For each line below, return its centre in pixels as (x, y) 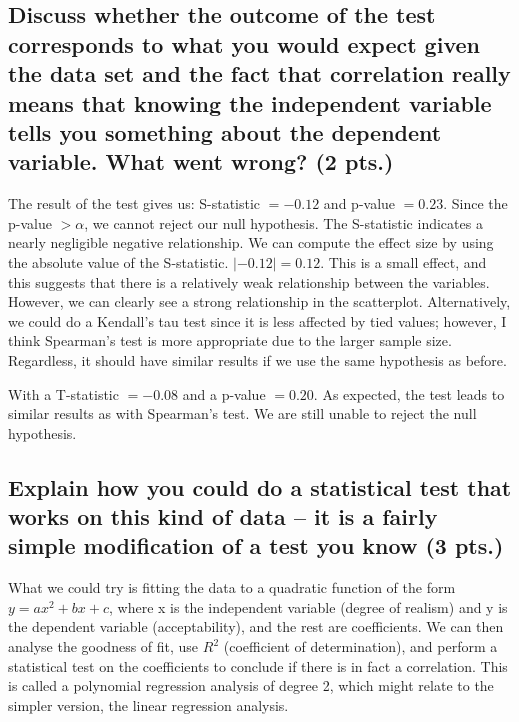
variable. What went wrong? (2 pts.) (201, 161)
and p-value (359, 203)
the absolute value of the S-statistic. (118, 261)
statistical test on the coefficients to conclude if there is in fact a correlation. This (258, 665)
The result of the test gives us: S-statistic (134, 203)
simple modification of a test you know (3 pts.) (256, 545)
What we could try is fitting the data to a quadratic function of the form (232, 587)
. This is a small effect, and (403, 261)
